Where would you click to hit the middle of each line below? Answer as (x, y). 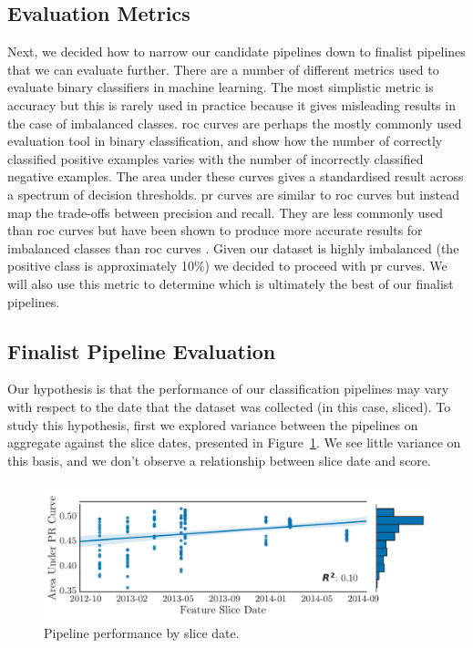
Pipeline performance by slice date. (142, 632)
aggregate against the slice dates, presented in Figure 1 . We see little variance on (234, 442)
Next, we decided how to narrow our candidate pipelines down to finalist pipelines (236, 51)
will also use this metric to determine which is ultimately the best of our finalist (231, 283)
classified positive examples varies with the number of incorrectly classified (216, 158)
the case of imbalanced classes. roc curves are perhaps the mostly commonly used (235, 123)
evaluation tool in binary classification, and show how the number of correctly (225, 141)
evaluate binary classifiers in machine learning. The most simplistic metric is (221, 87)
